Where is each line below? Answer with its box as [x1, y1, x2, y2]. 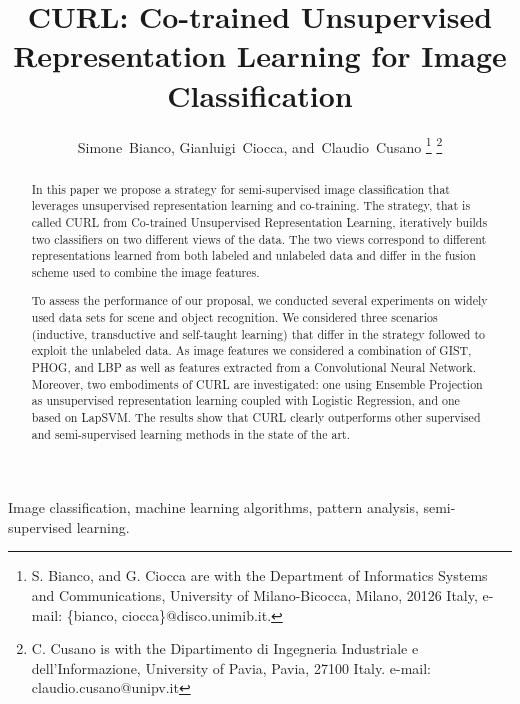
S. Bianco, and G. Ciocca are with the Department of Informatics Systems [31, 565, 488, 586]
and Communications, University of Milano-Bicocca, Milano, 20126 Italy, [31, 585, 478, 606]
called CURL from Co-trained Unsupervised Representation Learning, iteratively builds [31, 213, 488, 230]
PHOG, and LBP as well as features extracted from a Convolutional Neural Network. [31, 359, 477, 375]
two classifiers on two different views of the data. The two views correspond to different [31, 230, 487, 247]
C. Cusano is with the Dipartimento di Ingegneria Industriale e [31, 638, 419, 659]
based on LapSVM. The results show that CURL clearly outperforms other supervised [31, 408, 481, 425]
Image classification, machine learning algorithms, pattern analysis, [8, 497, 419, 518]
